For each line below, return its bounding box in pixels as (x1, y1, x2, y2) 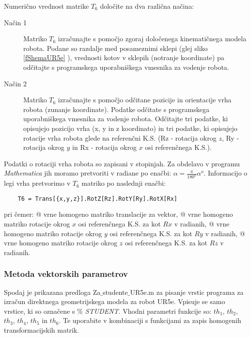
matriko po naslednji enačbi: (81, 178, 166, 188)
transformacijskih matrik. (4, 325, 79, 335)
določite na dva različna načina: (100, 1, 194, 11)
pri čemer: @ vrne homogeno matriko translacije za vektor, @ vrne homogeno (4, 209, 233, 219)
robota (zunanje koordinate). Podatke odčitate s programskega (23, 104, 209, 114)
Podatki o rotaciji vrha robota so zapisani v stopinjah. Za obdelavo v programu (4, 158, 240, 168)
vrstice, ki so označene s (4, 306, 75, 316)
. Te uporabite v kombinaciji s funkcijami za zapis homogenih (59, 315, 241, 325)
